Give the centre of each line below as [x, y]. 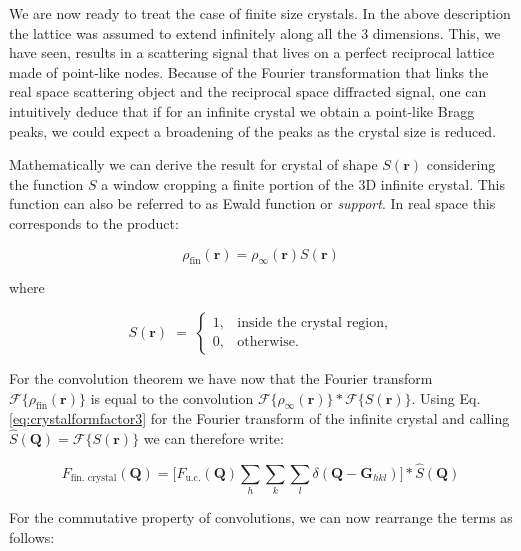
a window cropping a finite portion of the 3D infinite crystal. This [303, 183]
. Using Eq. [446, 397]
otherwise [266, 342]
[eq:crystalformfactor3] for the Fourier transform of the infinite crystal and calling [259, 418]
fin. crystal [93, 478]
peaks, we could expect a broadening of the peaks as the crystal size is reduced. [253, 130]
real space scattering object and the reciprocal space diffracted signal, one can [248, 91]
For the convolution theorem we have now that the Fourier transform [221, 377]
